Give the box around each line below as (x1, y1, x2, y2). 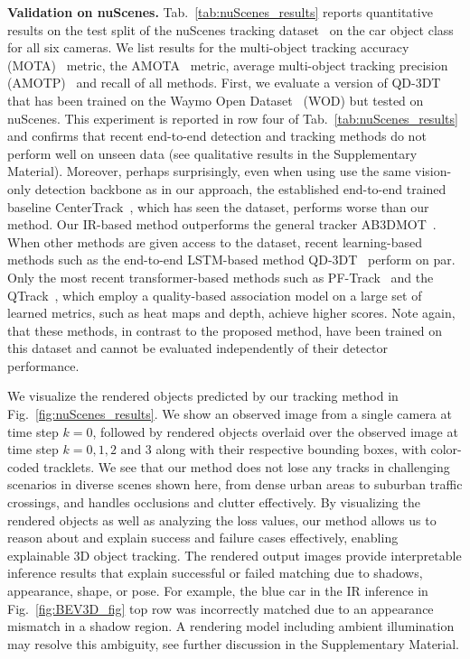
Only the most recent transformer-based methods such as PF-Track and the (7, 267, 434, 286)
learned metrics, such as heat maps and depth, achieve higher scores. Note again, (7, 303, 456, 322)
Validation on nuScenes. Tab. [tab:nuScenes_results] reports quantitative (7, 3, 433, 21)
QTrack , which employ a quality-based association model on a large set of (7, 285, 422, 304)
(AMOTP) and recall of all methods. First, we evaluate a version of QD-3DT (7, 73, 441, 92)
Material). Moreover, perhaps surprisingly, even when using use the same (7, 162, 411, 181)
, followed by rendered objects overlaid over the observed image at (92, 422, 458, 441)
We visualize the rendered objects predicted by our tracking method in (7, 386, 399, 405)
